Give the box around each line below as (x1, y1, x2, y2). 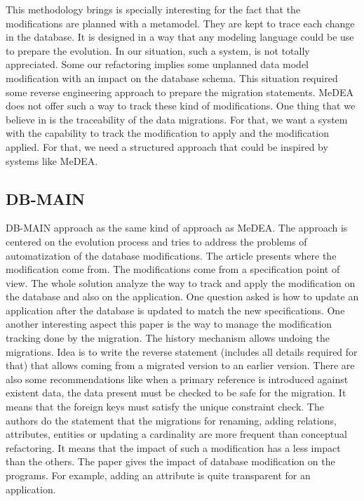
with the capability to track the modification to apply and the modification (6, 126, 329, 140)
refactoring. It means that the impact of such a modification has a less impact (6, 440, 341, 455)
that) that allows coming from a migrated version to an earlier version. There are (6, 358, 355, 373)
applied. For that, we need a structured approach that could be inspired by (6, 139, 328, 154)
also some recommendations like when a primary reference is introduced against (6, 371, 349, 386)
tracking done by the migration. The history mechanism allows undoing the (6, 330, 330, 345)
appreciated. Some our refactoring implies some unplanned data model (6, 57, 309, 72)
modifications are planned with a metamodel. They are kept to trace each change (6, 15, 355, 30)
